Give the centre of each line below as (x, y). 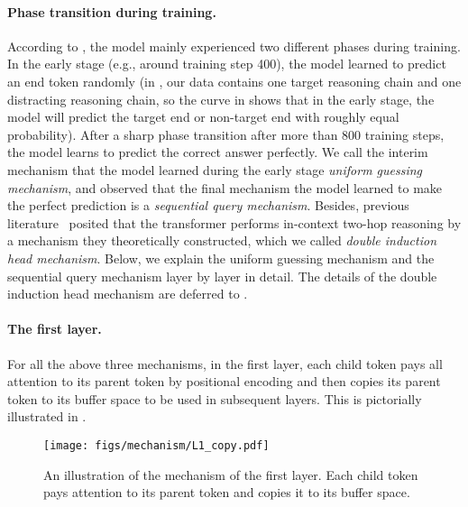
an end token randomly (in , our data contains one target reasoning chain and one (234, 81)
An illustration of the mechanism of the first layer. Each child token (231, 474)
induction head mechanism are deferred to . (128, 294)
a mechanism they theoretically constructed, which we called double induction (222, 240)
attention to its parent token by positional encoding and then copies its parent (224, 381)
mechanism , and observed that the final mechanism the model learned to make (225, 187)
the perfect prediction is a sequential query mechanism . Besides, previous (208, 205)
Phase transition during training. (112, 11)
